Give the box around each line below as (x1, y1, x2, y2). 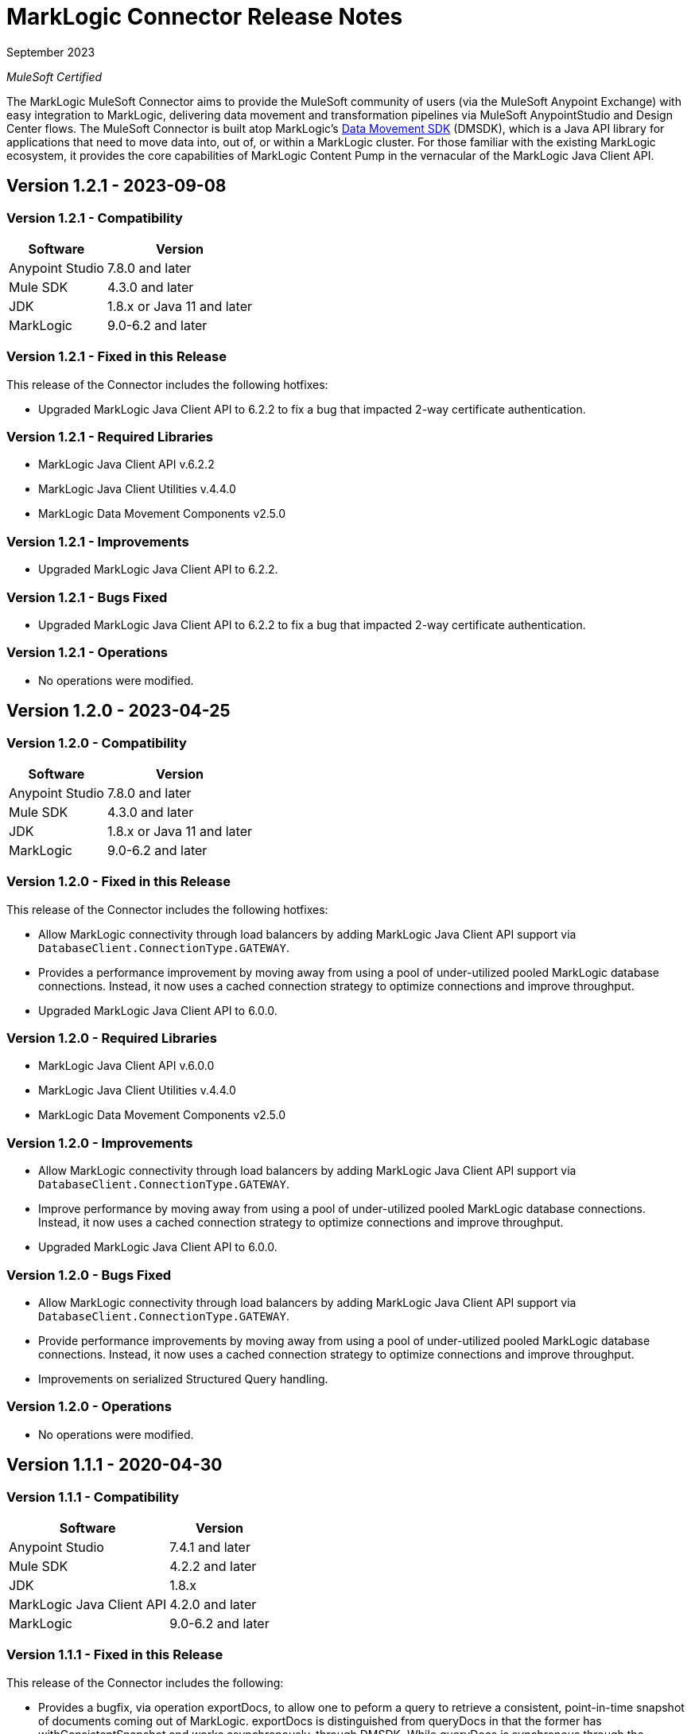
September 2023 (6, 45, 95, 59)
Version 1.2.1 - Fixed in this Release (6, 348, 227, 365)
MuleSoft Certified (6, 69, 103, 84)
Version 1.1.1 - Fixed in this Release (6, 1647, 223, 1663)
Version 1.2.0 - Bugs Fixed (6, 1266, 172, 1283)
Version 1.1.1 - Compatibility (6, 1488, 180, 1505)
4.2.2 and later (169, 1557, 257, 1574)
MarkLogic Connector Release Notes (6, 3, 403, 30)
